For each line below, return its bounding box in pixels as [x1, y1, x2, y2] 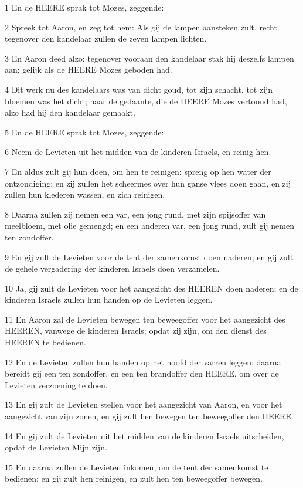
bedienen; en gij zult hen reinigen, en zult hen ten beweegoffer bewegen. [5, 472, 263, 484]
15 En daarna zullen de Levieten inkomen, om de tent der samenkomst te [5, 460, 268, 473]
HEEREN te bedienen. [5, 336, 86, 348]
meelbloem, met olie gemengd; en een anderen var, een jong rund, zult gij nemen [5, 219, 294, 232]
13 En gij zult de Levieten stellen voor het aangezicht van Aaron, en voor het [5, 398, 282, 411]
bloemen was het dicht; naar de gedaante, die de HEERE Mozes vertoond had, [5, 94, 287, 107]
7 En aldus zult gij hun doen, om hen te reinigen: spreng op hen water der [5, 165, 271, 177]
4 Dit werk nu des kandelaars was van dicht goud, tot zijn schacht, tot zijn [5, 83, 273, 95]
